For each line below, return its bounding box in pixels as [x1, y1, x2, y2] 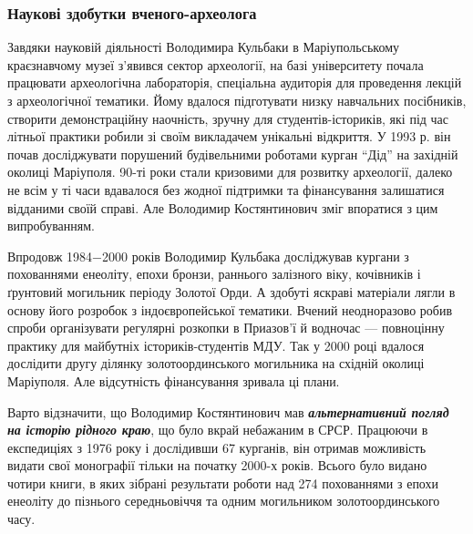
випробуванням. [7, 216, 95, 235]
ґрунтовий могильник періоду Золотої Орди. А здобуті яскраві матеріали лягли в [7, 282, 456, 301]
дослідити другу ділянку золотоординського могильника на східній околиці [7, 354, 425, 373]
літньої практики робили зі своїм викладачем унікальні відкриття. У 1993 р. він [7, 127, 451, 146]
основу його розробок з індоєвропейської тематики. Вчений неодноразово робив [7, 300, 453, 319]
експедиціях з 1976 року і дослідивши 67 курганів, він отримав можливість [7, 437, 427, 457]
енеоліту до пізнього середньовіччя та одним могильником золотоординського [7, 491, 440, 510]
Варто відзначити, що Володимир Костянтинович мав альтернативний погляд [7, 402, 449, 421]
